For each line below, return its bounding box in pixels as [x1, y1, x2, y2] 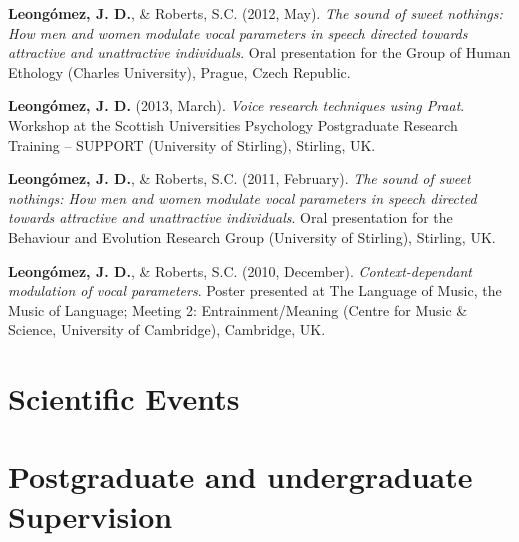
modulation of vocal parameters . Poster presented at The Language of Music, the [8, 280, 502, 301]
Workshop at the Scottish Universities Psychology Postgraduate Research [8, 114, 458, 135]
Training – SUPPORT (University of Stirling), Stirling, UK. [8, 134, 376, 155]
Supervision [8, 495, 173, 536]
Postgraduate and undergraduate [8, 456, 473, 497]
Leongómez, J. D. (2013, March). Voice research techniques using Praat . [8, 95, 465, 116]
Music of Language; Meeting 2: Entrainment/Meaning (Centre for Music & [8, 299, 468, 320]
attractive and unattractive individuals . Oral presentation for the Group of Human [8, 42, 511, 63]
